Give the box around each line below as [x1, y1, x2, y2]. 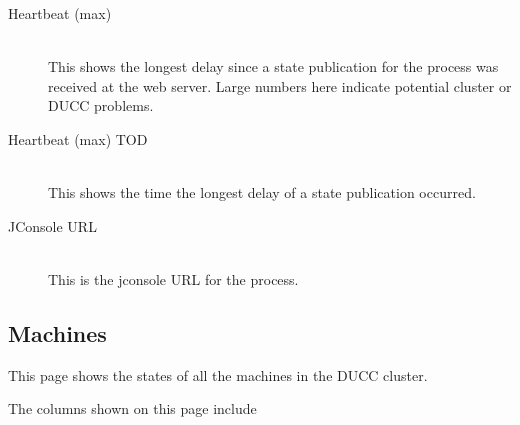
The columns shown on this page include [8, 398, 257, 419]
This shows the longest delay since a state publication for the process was [48, 56, 499, 77]
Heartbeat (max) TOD [8, 128, 148, 149]
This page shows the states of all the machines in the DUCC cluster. [8, 364, 428, 385]
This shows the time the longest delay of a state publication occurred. [48, 182, 476, 203]
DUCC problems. [48, 95, 154, 116]
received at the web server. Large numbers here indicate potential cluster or [48, 75, 512, 96]
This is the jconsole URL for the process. [48, 268, 299, 289]
